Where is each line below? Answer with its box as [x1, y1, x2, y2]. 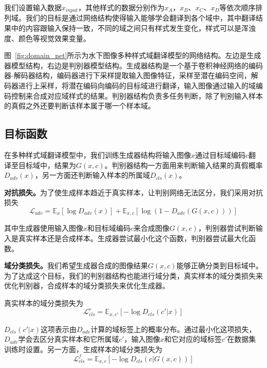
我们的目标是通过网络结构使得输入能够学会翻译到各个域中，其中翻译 [25, 12, 256, 23]
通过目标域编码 [195, 150, 246, 160]
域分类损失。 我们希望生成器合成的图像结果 [4, 260, 148, 271]
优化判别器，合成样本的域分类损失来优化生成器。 [4, 280, 169, 291]
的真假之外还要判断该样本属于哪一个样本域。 [4, 100, 155, 111]
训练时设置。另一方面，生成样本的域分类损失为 [4, 343, 162, 354]
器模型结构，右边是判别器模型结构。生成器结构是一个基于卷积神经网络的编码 [4, 60, 263, 70]
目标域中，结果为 [18, 159, 76, 170]
